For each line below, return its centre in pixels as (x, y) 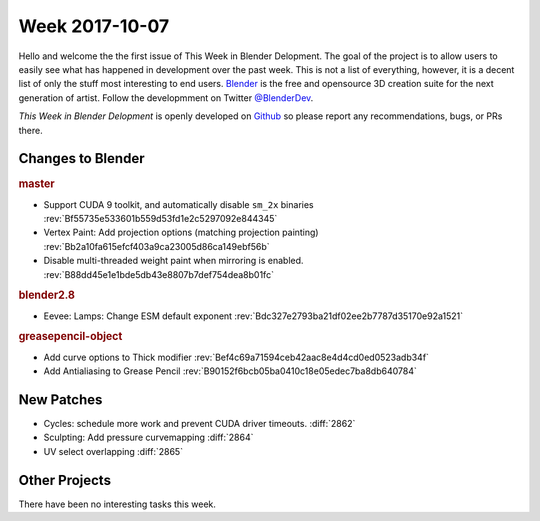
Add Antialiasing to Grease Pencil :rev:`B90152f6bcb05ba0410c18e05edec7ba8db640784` (230, 371)
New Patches (60, 399)
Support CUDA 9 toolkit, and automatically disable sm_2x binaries (178, 204)
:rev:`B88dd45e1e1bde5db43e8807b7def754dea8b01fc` (159, 274)
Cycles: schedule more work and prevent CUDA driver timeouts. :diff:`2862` (199, 424)
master (36, 184)
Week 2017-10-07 (94, 26)
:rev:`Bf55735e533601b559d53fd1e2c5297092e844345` (160, 219)
